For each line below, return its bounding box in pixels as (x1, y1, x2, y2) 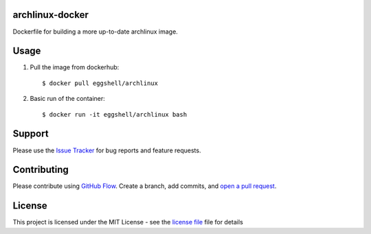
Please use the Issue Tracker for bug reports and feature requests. (12, 146, 201, 154)
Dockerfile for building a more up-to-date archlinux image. (12, 27, 178, 36)
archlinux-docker (12, 9, 89, 21)
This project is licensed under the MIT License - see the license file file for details (12, 218, 243, 226)
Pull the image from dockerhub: (30, 63, 120, 71)
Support (12, 128, 49, 140)
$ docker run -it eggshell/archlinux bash (42, 110, 188, 118)
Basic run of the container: (30, 95, 106, 103)
